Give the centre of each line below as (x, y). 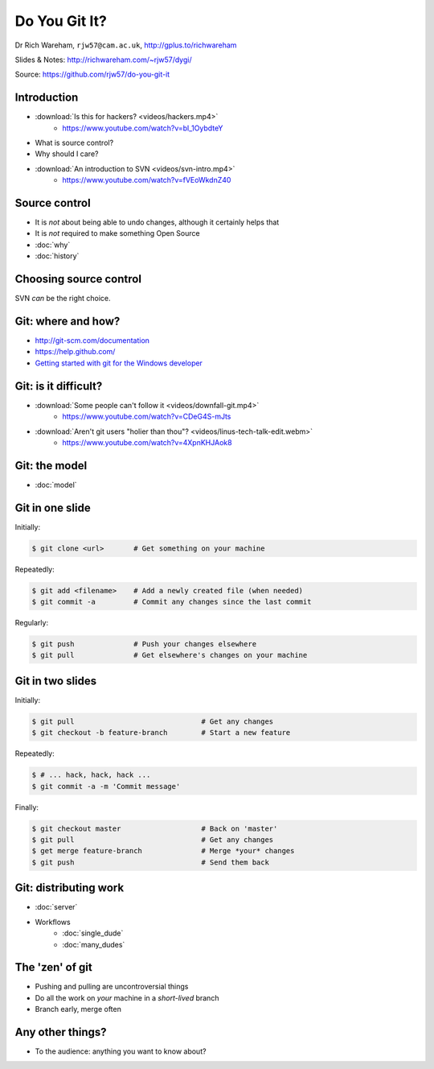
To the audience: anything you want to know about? (121, 1051)
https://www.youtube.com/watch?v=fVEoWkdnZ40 (147, 180)
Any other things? (61, 1032)
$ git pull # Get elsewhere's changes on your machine (170, 655)
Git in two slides (56, 681)
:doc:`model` (56, 485)
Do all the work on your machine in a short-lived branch (127, 997)
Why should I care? (67, 154)
